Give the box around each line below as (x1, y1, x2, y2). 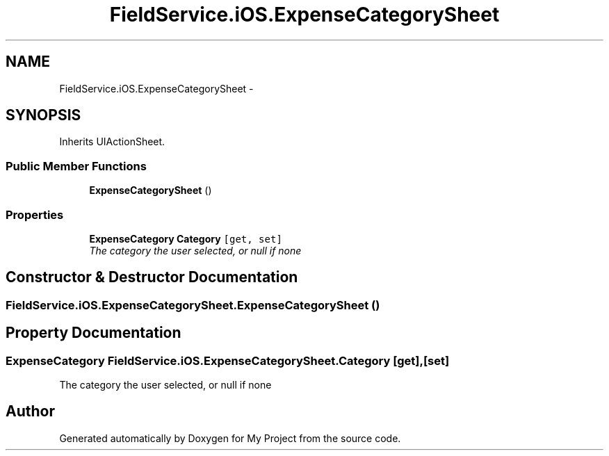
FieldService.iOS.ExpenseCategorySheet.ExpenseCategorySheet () (6, 298, 380, 312)
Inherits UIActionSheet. (59, 136, 165, 148)
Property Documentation (6, 324, 181, 342)
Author (6, 402, 55, 421)
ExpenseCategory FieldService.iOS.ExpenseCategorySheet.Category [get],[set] (6, 353, 450, 368)
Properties (6, 207, 64, 222)
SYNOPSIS (6, 106, 81, 124)
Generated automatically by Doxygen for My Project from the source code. (59, 432, 401, 444)
